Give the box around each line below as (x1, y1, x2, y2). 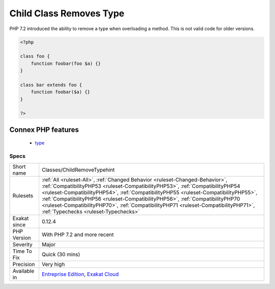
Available (12, 267, 35, 274)
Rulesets (12, 192, 33, 199)
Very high (41, 260, 65, 268)
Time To (12, 248, 33, 255)
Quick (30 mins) (41, 251, 80, 258)
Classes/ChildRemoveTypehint (41, 166, 115, 173)
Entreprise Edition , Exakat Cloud (41, 271, 119, 278)
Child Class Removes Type (9, 8, 125, 19)
